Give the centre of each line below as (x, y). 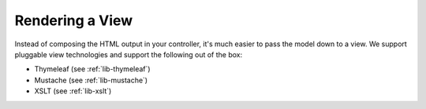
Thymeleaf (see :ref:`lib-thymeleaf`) (92, 69)
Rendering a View (74, 20)
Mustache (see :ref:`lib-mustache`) (91, 80)
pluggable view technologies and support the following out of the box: (129, 54)
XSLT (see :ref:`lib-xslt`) (73, 91)
